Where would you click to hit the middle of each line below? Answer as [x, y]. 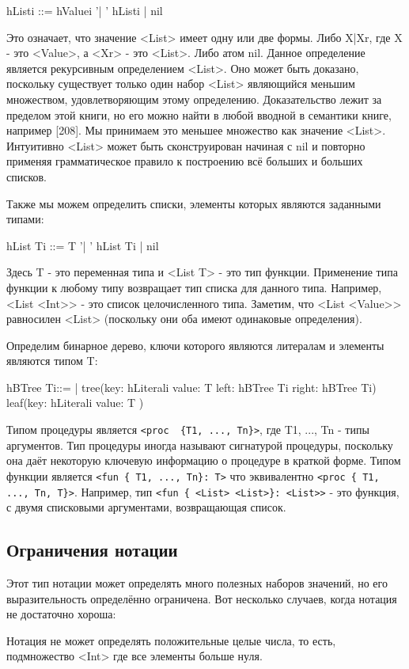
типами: [25, 219]
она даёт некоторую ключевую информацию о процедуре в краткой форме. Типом [204, 460]
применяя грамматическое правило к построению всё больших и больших [185, 161]
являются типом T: [52, 361]
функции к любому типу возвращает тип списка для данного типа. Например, [194, 287]
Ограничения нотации [92, 550]
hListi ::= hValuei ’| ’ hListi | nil [85, 10]
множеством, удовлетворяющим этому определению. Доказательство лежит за [194, 99]
